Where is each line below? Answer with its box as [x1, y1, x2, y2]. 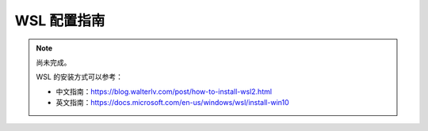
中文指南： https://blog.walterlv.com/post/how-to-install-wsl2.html [55, 87, 273, 96]
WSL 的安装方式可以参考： [36, 72, 123, 82]
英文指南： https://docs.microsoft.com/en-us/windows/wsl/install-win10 [55, 98, 289, 107]
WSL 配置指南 [14, 12, 105, 29]
